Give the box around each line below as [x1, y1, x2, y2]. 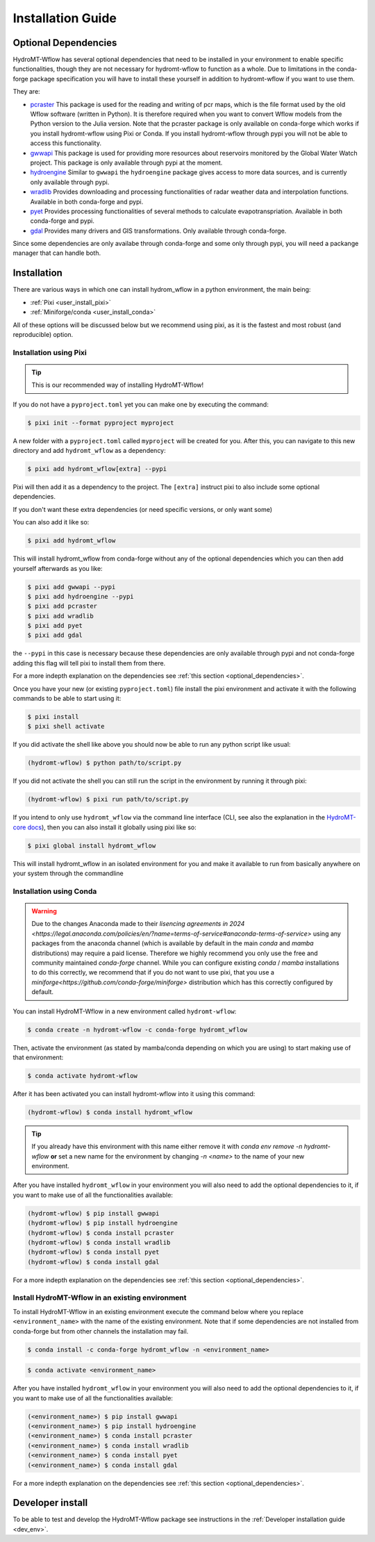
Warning [31, 907, 57, 915]
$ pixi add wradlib [27, 612, 94, 620]
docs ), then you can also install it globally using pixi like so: [27, 823, 197, 831]
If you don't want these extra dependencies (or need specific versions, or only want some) [12, 505, 273, 513]
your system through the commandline [12, 869, 124, 878]
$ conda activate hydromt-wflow [27, 1072, 138, 1079]
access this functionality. [30, 139, 102, 147]
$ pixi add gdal [27, 631, 83, 639]
